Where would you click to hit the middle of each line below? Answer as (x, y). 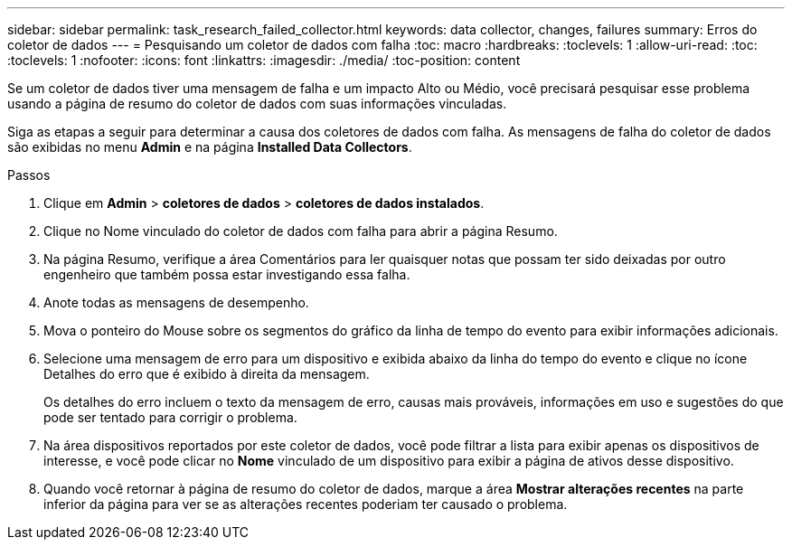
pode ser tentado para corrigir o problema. (170, 417)
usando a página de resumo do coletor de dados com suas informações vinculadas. (257, 104)
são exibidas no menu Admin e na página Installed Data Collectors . (210, 147)
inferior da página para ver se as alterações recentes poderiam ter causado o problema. (306, 504)
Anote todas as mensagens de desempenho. (176, 302)
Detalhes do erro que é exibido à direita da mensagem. (207, 374)
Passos (29, 175)
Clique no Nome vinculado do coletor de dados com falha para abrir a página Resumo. (301, 231)
